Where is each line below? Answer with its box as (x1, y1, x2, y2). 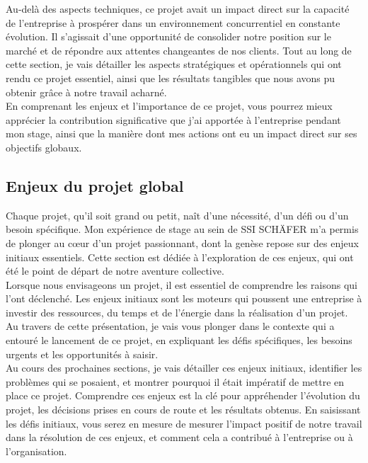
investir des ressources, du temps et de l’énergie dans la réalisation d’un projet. (6, 304, 348, 319)
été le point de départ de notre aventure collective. (6, 263, 224, 278)
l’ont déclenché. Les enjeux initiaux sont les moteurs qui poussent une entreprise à (6, 291, 362, 306)
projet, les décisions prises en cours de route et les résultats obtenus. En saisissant (6, 402, 361, 417)
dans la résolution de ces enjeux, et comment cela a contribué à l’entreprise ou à (6, 430, 353, 445)
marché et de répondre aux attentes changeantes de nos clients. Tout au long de (6, 42, 352, 57)
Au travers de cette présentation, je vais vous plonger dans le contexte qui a (6, 319, 335, 333)
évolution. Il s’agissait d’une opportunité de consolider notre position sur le (6, 29, 331, 44)
